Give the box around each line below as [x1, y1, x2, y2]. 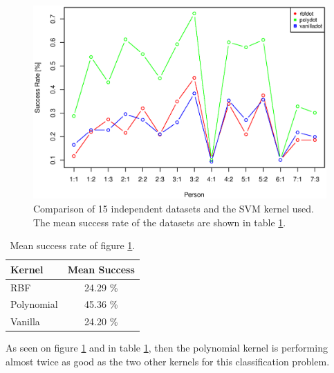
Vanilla [10, 314, 40, 329]
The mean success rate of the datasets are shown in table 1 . [33, 215, 286, 229]
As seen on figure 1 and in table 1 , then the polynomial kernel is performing [6, 340, 328, 355]
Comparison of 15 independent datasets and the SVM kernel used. [33, 201, 315, 215]
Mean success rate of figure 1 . [10, 238, 136, 253]
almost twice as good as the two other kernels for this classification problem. [6, 354, 330, 368]
